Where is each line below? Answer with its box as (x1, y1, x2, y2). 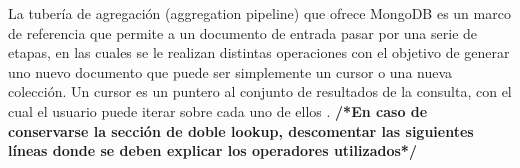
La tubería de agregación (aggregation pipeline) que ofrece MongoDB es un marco (8, 3, 511, 23)
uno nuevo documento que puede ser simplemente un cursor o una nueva (8, 61, 453, 82)
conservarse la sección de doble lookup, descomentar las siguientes (8, 120, 474, 141)
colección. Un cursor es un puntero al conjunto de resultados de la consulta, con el (8, 81, 512, 102)
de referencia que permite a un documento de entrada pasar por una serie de (8, 22, 478, 43)
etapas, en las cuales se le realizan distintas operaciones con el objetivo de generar (8, 42, 510, 63)
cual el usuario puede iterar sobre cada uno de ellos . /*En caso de (8, 100, 428, 121)
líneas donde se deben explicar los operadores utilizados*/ (8, 140, 417, 161)
